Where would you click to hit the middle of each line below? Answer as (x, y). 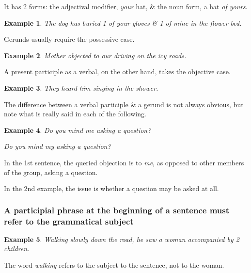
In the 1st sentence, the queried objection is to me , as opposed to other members (124, 162)
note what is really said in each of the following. (75, 114)
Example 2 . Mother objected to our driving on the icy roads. (95, 55)
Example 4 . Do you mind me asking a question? (78, 130)
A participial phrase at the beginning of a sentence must (117, 210)
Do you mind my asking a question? (57, 146)
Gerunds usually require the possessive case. (69, 39)
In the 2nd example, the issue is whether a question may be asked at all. (111, 188)
